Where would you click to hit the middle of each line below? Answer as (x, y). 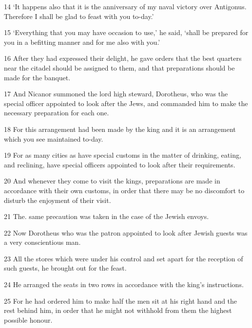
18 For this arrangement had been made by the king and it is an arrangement (120, 129)
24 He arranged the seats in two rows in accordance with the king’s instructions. (124, 284)
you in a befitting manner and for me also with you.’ (82, 42)
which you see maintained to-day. (54, 138)
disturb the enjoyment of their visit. (58, 200)
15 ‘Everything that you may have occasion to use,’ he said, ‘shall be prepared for (126, 32)
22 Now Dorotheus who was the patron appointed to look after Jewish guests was (126, 232)
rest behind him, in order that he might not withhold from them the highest (118, 310)
